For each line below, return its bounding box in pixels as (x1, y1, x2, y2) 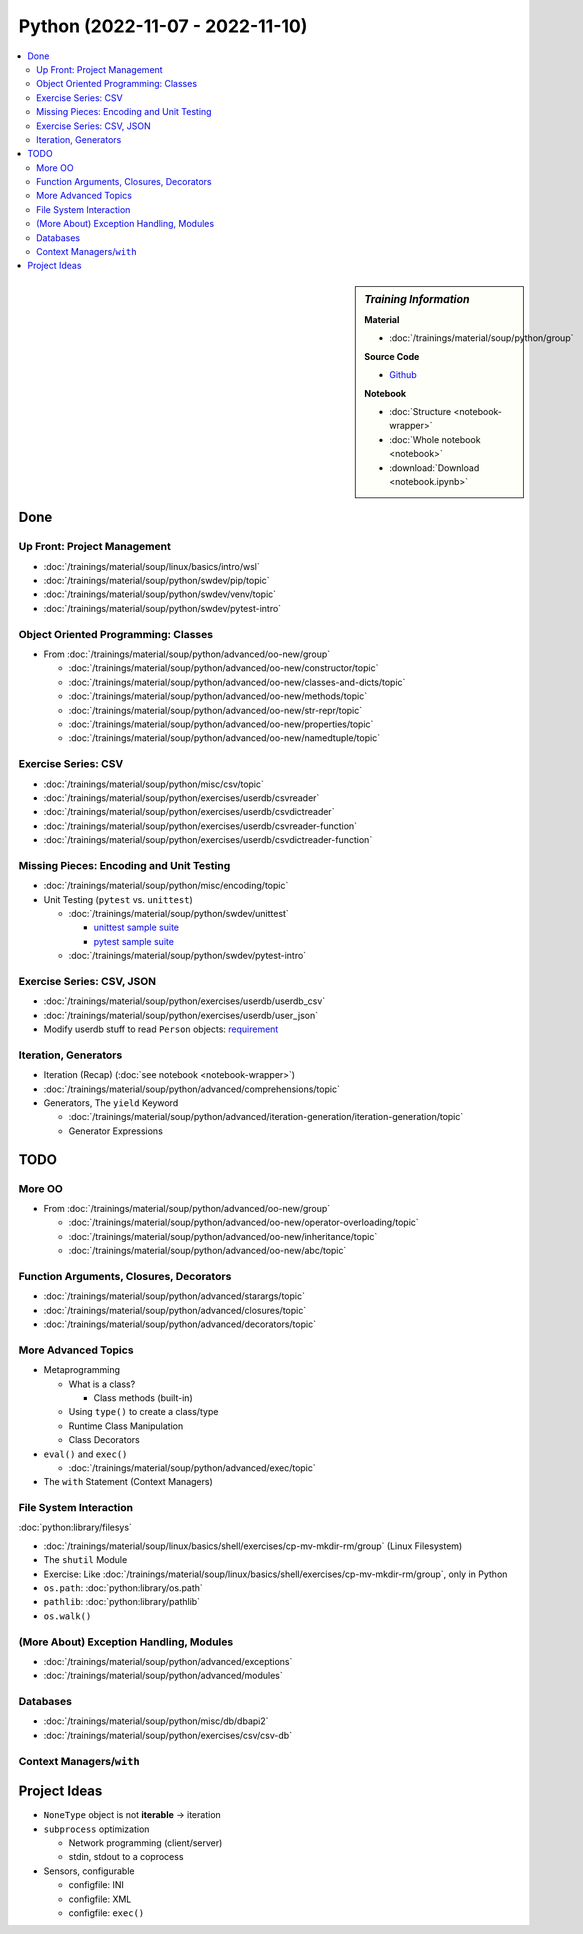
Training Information (364, 292, 470, 306)
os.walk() (43, 1610, 92, 1622)
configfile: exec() (68, 1907, 145, 1919)
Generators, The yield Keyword (43, 1097, 179, 1109)
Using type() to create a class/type (68, 1406, 219, 1418)
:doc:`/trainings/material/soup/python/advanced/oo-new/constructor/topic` (68, 662, 379, 674)
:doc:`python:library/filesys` (18, 1521, 132, 1534)
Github (389, 369, 417, 381)
